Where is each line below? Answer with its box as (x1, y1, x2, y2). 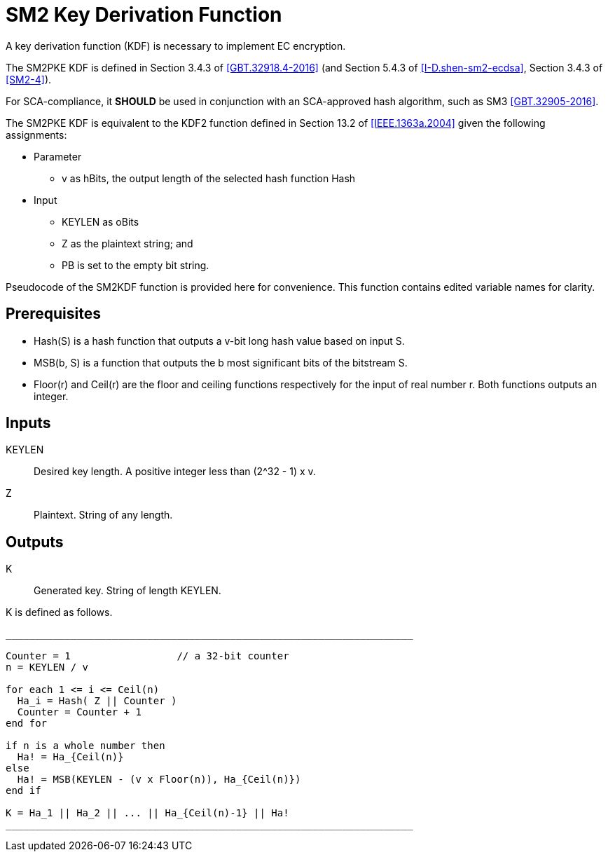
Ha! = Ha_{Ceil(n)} (17, 751, 124, 763)
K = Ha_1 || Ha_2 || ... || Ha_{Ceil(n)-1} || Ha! (6, 807, 289, 819)
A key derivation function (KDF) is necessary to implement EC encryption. (6, 39, 346, 52)
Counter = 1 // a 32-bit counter (6, 650, 289, 662)
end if (6, 785, 41, 797)
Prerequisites (6, 305, 101, 323)
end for (6, 718, 48, 729)
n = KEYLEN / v (6, 661, 89, 673)
